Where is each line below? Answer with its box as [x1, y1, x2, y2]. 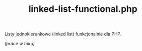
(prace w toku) [4, 41, 35, 47]
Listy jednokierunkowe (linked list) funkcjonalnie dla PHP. [4, 31, 122, 37]
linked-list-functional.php [28, 3, 138, 15]
